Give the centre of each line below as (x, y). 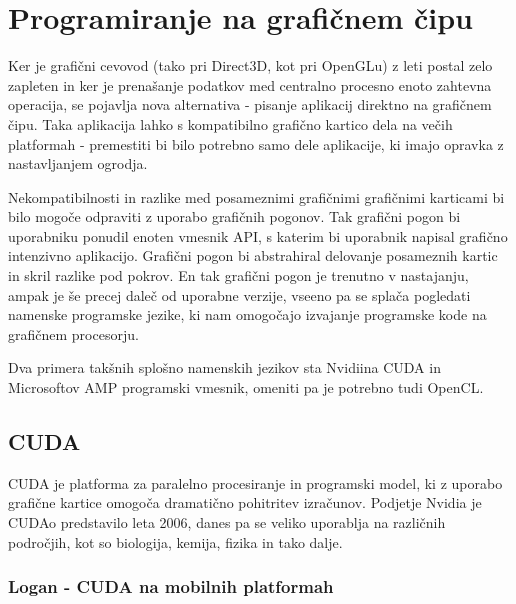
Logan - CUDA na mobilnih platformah (171, 586)
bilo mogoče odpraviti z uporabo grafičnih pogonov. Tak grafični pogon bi (234, 216)
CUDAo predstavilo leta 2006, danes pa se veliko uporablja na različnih (227, 522)
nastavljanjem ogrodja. (78, 163)
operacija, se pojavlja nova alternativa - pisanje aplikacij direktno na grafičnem (250, 104)
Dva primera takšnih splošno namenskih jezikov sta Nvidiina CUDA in (224, 367)
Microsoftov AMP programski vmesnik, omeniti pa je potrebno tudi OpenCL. (246, 387)
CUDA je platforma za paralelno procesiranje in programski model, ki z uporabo (255, 482)
